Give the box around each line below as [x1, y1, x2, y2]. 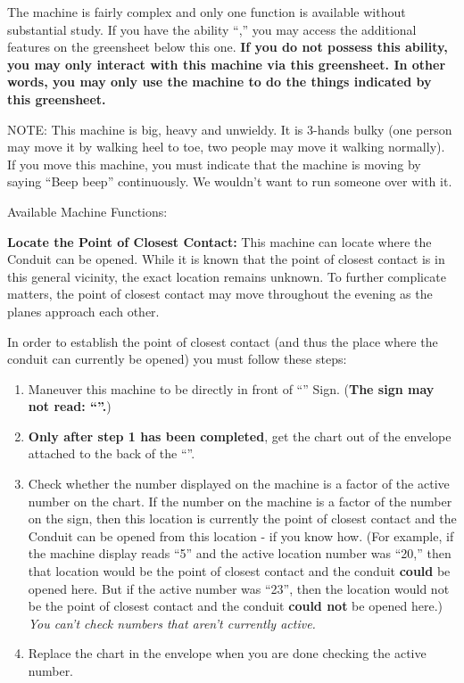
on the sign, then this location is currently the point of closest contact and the [28, 509, 457, 528]
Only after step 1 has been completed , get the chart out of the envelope [28, 426, 452, 445]
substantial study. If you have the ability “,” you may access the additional [7, 20, 417, 38]
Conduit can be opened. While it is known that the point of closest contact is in [7, 250, 445, 268]
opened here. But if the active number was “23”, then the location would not [28, 579, 450, 597]
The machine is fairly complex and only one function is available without [7, 3, 406, 21]
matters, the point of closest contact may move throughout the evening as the [7, 284, 433, 303]
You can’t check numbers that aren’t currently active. [28, 613, 316, 632]
